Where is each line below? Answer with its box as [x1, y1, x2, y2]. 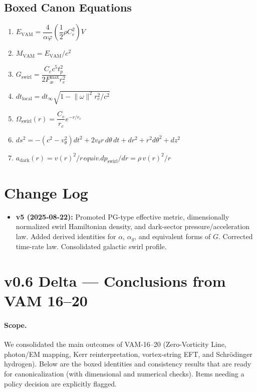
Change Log [4, 182, 88, 203]
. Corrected [218, 231, 253, 241]
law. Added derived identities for [16, 231, 116, 241]
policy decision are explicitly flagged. [4, 378, 117, 388]
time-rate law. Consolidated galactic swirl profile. [16, 241, 167, 252]
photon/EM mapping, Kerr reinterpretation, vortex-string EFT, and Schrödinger [4, 348, 252, 359]
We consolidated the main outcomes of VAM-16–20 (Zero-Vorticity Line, [4, 339, 226, 349]
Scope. [4, 319, 27, 330]
